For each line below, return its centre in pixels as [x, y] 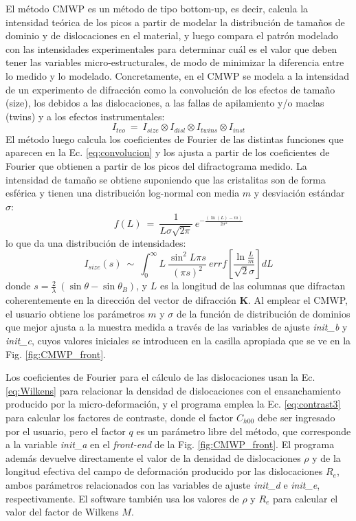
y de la [326, 457]
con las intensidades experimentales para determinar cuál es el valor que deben [171, 48]
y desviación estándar [299, 193]
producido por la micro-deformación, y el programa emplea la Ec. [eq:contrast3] [173, 404]
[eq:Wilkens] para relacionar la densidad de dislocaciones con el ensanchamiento [173, 390]
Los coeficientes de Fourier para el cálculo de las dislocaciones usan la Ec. [160, 377]
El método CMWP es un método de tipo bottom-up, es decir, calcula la [157, 8]
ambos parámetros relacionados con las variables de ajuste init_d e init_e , [163, 484]
